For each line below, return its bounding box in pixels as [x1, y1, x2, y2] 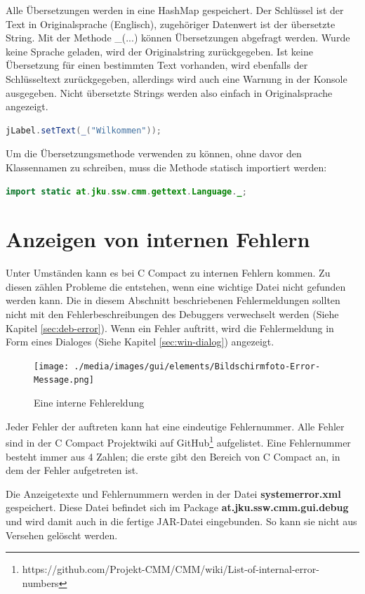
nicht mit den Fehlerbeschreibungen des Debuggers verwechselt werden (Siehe [6, 307, 339, 322]
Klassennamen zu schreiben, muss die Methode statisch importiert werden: [6, 159, 327, 174]
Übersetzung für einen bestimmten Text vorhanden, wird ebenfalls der [6, 58, 308, 72]
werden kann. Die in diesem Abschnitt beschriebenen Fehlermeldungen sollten [6, 293, 340, 308]
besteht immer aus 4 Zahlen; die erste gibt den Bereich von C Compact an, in [6, 449, 340, 463]
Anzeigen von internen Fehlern [6, 225, 310, 253]
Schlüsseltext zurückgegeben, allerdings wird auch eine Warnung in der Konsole [6, 71, 347, 86]
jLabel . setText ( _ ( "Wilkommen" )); [6, 125, 161, 136]
